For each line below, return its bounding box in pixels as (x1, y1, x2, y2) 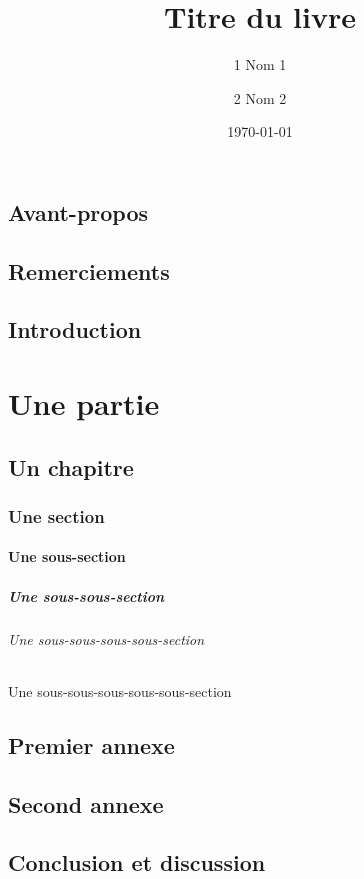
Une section (8, 503, 105, 528)
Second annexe (8, 788, 164, 819)
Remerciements (8, 255, 170, 286)
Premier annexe (8, 729, 175, 760)
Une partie (8, 383, 160, 424)
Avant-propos (8, 196, 149, 227)
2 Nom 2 (233, 87, 287, 108)
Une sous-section (8, 546, 126, 567)
